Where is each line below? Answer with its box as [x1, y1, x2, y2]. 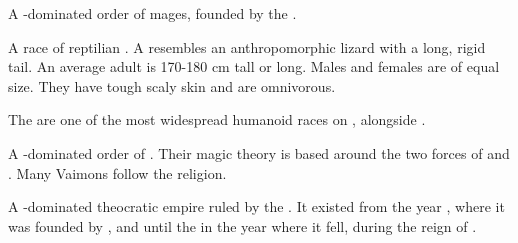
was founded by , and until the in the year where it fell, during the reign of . [8, 215, 477, 236]
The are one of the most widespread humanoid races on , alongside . [8, 109, 426, 130]
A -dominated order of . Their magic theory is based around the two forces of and [8, 142, 510, 163]
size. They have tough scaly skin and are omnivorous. [8, 75, 336, 96]
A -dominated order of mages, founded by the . [8, 3, 297, 23]
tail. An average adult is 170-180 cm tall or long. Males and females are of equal [8, 56, 500, 77]
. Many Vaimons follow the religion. [8, 162, 227, 183]
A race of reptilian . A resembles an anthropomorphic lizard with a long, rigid [8, 36, 486, 57]
